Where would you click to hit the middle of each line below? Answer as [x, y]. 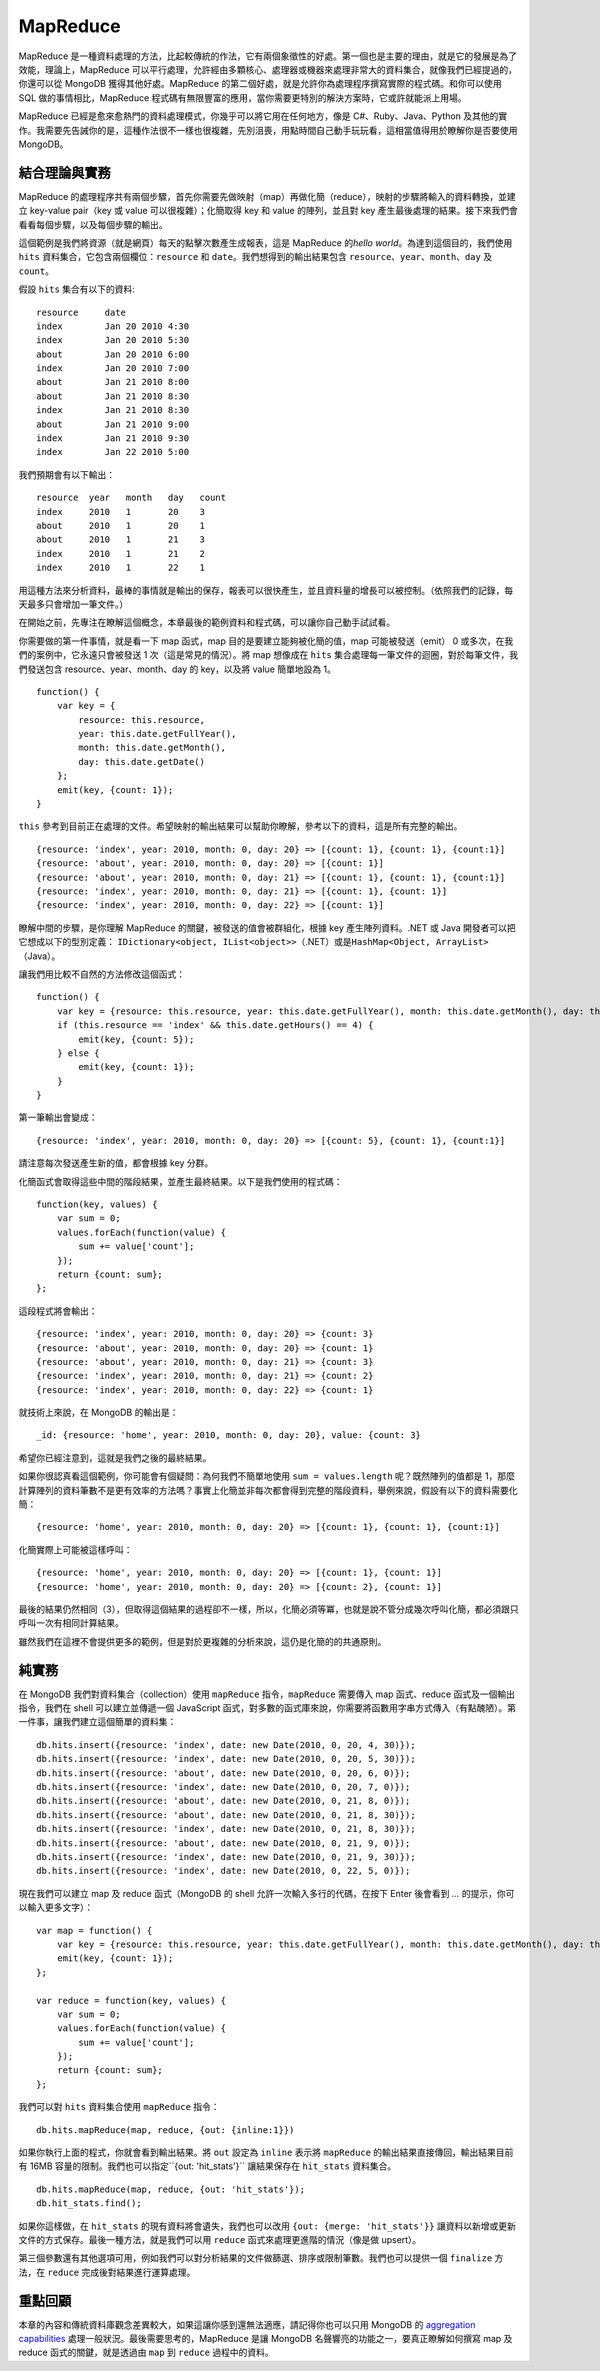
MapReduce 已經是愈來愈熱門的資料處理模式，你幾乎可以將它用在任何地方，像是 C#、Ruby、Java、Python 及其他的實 [263, 116]
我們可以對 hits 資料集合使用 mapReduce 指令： [119, 2107]
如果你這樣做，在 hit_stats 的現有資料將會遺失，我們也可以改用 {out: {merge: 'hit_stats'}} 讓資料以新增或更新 [267, 2226]
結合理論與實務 [64, 172]
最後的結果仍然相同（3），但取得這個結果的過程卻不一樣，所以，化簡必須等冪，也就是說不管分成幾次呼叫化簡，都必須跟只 [268, 1609]
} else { [78, 1053]
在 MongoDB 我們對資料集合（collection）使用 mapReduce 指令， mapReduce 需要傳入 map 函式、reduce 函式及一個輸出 [266, 1694]
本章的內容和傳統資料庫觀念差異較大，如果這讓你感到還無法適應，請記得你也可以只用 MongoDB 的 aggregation [247, 2324]
